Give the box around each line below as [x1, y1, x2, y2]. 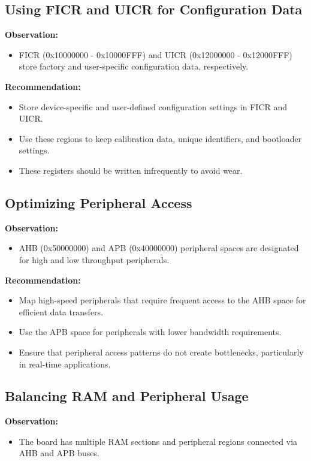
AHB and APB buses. [19, 447, 99, 459]
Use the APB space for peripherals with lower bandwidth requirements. [19, 326, 282, 338]
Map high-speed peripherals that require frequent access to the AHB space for [19, 294, 306, 306]
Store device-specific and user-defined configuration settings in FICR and [19, 100, 288, 113]
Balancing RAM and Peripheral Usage [5, 387, 249, 405]
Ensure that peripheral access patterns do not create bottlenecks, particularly [19, 345, 304, 358]
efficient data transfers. [19, 305, 104, 318]
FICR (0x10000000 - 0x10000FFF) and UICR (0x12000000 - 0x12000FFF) [19, 48, 292, 61]
